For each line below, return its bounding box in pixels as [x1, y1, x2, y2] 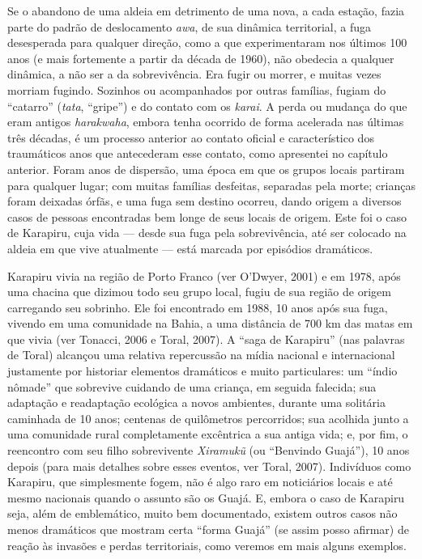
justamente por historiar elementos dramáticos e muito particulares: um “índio [7, 362, 398, 379]
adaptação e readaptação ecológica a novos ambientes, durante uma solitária [7, 394, 386, 411]
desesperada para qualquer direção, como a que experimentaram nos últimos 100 [7, 34, 407, 51]
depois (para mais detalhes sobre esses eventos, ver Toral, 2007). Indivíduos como [7, 457, 411, 474]
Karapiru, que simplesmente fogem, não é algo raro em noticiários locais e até [7, 473, 393, 490]
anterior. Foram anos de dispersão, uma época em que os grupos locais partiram [7, 160, 405, 177]
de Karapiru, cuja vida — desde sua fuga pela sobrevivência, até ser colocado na [7, 224, 407, 241]
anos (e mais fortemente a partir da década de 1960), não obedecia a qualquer [7, 49, 394, 66]
